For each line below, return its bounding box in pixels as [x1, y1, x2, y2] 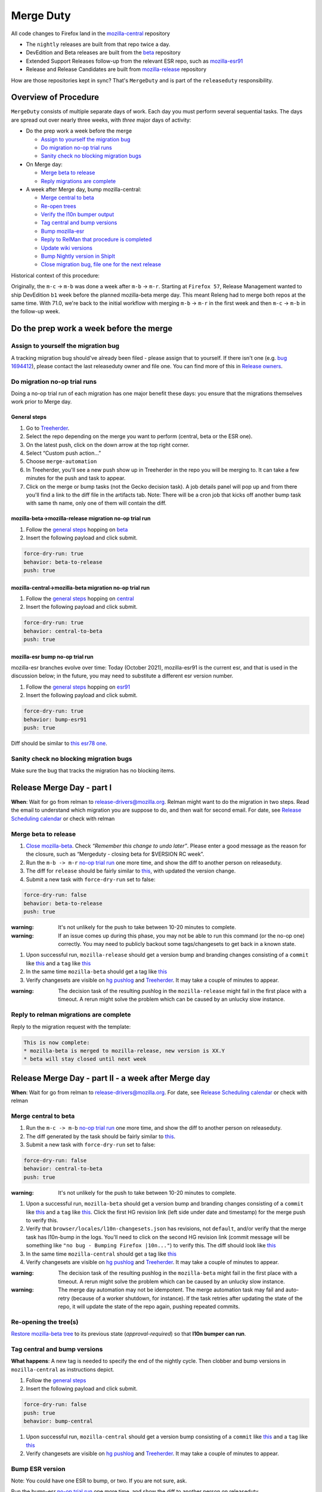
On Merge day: [26, 161, 63, 168]
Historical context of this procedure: [11, 272, 100, 279]
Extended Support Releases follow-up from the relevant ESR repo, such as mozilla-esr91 [26, 57, 243, 64]
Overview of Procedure [11, 93, 100, 103]
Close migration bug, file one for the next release [41, 261, 161, 268]
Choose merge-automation [26, 458, 97, 465]
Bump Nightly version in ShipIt [41, 252, 116, 260]
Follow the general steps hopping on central [26, 594, 134, 602]
